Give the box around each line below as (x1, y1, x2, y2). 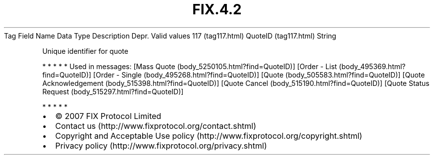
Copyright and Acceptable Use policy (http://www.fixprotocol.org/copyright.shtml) (55, 130, 363, 141)
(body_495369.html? (339, 62, 406, 71)
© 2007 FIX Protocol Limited (55, 111, 162, 121)
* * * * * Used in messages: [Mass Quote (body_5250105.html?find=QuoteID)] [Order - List (42, 62, 337, 71)
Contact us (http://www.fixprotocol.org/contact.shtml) (55, 120, 257, 131)
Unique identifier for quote (42, 46, 128, 55)
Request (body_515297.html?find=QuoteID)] (42, 87, 184, 96)
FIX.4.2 (192, 1, 242, 18)
